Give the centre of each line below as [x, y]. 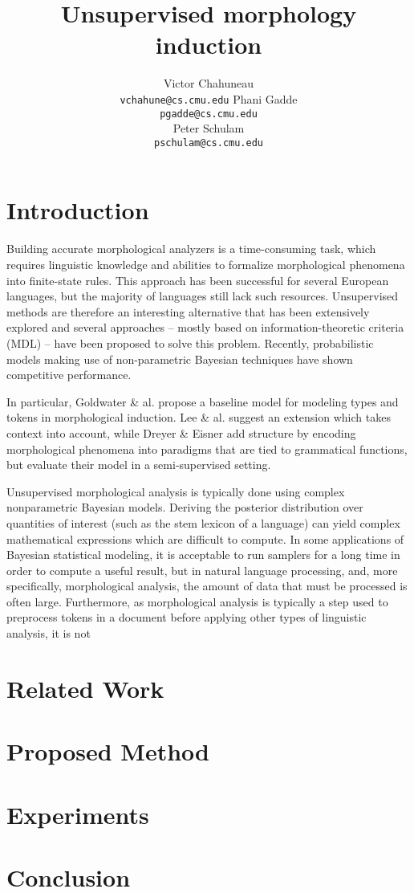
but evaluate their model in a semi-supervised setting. [139, 465]
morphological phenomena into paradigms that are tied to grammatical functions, [207, 449]
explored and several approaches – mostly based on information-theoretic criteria [205, 327]
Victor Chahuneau [209, 83]
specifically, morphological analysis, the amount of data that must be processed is [207, 586]
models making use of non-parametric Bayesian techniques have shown [180, 359]
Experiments [78, 814]
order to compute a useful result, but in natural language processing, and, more [202, 570]
